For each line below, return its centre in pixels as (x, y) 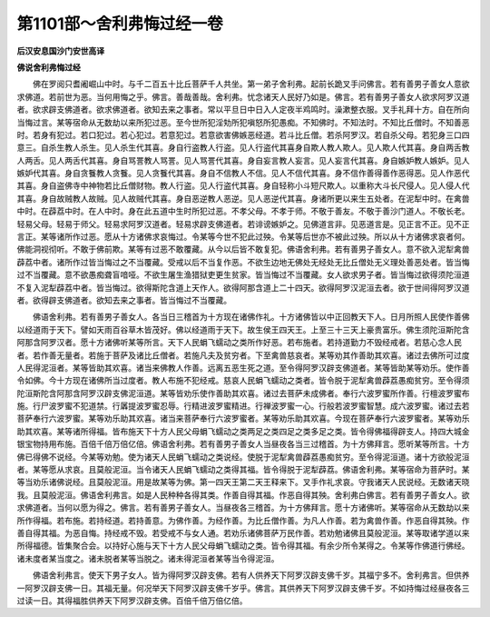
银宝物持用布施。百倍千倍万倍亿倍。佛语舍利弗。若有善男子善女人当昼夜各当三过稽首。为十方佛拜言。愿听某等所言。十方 (243, 444)
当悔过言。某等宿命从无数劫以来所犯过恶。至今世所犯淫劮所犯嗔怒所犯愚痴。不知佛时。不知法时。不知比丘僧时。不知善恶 (243, 122)
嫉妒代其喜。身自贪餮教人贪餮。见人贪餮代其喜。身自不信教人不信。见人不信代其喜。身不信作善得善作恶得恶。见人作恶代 (243, 174)
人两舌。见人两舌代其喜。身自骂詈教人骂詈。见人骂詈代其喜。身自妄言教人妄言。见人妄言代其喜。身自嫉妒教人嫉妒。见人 (243, 160)
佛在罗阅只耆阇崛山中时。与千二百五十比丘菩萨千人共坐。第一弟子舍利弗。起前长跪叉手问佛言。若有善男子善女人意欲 (251, 84)
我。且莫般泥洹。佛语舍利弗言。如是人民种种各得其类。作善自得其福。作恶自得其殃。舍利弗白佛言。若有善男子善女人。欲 (243, 494)
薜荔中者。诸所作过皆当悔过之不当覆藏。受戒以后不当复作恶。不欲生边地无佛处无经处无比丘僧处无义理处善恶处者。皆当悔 (243, 262)
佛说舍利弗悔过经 (49, 67)
